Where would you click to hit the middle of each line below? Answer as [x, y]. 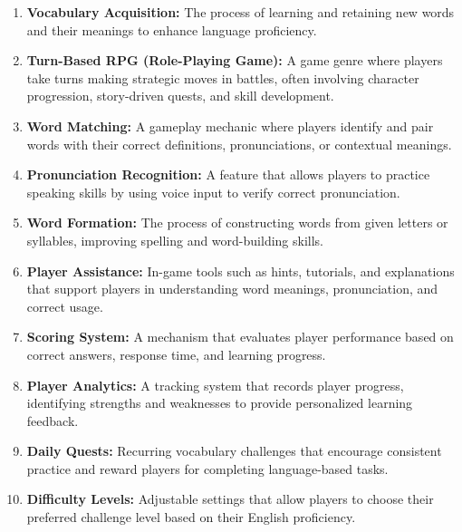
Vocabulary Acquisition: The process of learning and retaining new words [241, 12]
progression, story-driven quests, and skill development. [180, 96]
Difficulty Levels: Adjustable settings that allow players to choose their [230, 499]
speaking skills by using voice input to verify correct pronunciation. [213, 192]
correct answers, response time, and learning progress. [176, 354]
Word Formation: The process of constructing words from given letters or [237, 222]
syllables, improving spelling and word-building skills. [175, 240]
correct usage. [65, 306]
